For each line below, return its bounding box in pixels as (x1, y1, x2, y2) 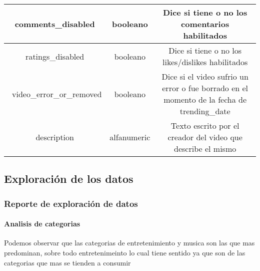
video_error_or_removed (12, 88, 102, 100)
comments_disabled (14, 18, 95, 30)
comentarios (181, 18, 229, 30)
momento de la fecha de (163, 94, 247, 105)
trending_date (179, 105, 230, 117)
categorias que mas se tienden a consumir (4, 257, 131, 267)
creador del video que (167, 131, 242, 143)
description (35, 131, 74, 143)
